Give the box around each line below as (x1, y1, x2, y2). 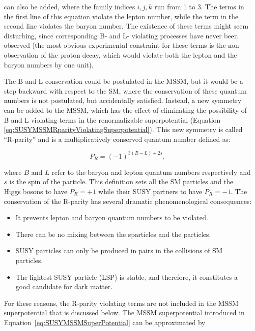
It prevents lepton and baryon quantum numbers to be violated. (15, 212, 208, 223)
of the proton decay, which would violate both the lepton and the (40, 49, 237, 60)
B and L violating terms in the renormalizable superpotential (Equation (4, 114, 221, 125)
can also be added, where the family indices (4, 1, 135, 11)
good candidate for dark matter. (15, 281, 113, 292)
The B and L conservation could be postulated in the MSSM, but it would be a (4, 76, 243, 86)
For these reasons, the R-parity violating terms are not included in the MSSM (4, 298, 239, 308)
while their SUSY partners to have (98, 186, 202, 196)
